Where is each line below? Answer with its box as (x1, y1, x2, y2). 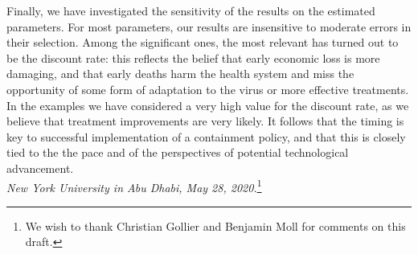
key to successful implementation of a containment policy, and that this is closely (6, 128, 406, 145)
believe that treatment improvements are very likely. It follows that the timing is (6, 113, 404, 129)
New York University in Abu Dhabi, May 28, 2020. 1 (6, 176, 262, 195)
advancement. (6, 159, 74, 176)
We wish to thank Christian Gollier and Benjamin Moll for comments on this (25, 217, 406, 234)
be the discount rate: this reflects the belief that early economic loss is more (6, 49, 380, 66)
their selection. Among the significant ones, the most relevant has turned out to (6, 34, 399, 51)
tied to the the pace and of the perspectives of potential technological (6, 144, 349, 161)
